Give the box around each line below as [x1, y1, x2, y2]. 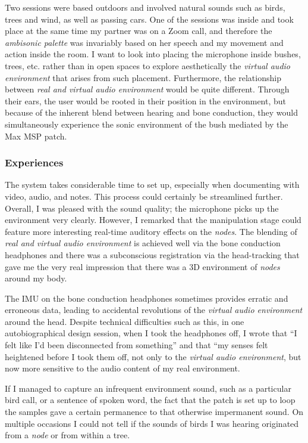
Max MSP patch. [5, 129, 67, 142]
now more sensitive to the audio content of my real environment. [5, 362, 240, 374]
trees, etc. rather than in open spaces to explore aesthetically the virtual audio [5, 59, 290, 72]
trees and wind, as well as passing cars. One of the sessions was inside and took [5, 13, 294, 25]
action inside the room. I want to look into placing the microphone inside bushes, [5, 48, 301, 60]
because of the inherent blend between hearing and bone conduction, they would [5, 106, 298, 119]
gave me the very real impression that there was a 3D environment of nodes [5, 260, 280, 272]
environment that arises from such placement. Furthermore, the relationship [5, 71, 281, 83]
